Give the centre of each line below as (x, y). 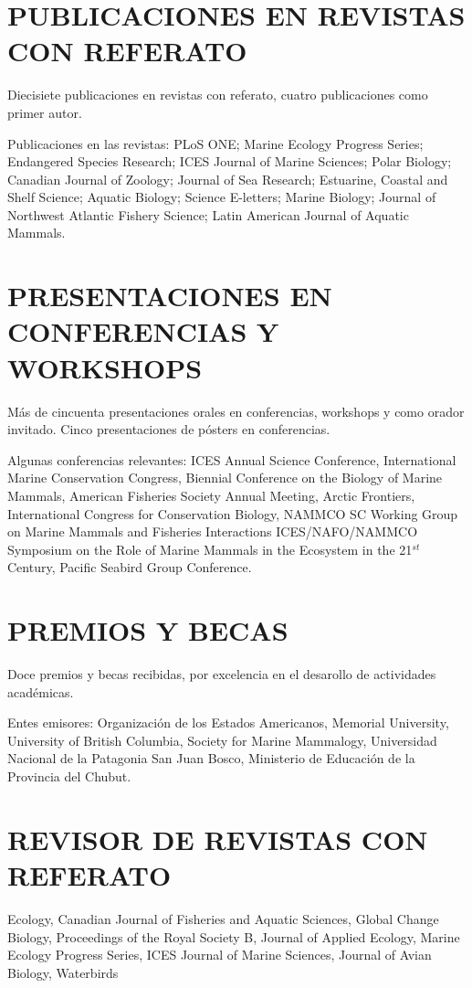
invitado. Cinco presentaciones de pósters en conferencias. (169, 429)
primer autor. (45, 112)
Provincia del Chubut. (69, 776)
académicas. (41, 691)
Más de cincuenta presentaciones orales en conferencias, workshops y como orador (236, 411)
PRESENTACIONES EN (170, 296)
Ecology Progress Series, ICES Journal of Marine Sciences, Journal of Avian (220, 955)
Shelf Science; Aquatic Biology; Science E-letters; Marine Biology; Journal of (222, 197)
